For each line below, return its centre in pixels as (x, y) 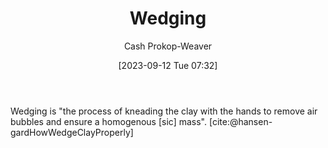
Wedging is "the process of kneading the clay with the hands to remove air (164, 111)
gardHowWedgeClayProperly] (72, 132)
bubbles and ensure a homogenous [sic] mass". (108, 121)
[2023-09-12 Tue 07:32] (168, 65)
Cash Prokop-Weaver (168, 46)
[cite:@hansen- (240, 121)
